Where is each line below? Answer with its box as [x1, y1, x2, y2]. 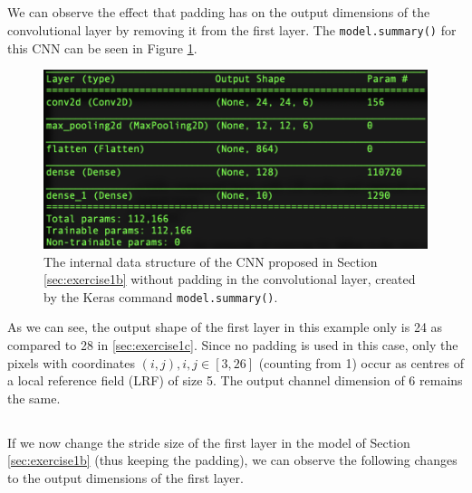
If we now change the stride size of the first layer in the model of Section [7, 432, 410, 451]
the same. [7, 388, 61, 407]
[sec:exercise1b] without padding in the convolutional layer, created [43, 270, 416, 289]
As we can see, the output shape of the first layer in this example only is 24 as [7, 318, 443, 337]
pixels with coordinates [7, 353, 135, 372]
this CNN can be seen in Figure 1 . [7, 38, 197, 57]
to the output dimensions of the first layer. [7, 468, 244, 487]
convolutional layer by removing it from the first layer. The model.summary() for [7, 20, 457, 39]
